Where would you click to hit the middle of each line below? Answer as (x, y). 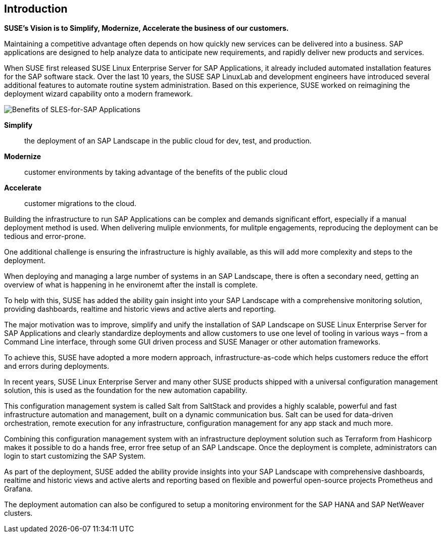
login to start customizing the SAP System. (75, 456)
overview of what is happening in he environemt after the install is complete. (131, 285)
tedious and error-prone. (45, 236)
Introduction (36, 9)
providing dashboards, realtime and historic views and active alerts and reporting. (140, 309)
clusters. (18, 513)
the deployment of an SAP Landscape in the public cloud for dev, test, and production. (168, 141)
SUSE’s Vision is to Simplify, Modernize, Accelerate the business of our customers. (146, 28)
